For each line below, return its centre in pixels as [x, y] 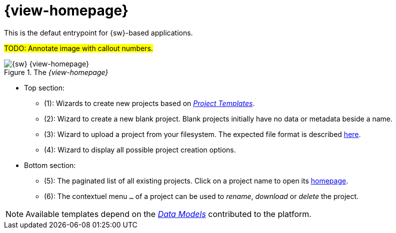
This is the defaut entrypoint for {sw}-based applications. [98, 32]
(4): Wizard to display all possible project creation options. [140, 149]
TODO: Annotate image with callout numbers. [78, 48]
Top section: [44, 87]
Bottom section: [50, 165]
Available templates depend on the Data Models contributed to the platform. [168, 214]
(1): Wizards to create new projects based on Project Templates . [149, 103]
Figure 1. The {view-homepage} [56, 72]
